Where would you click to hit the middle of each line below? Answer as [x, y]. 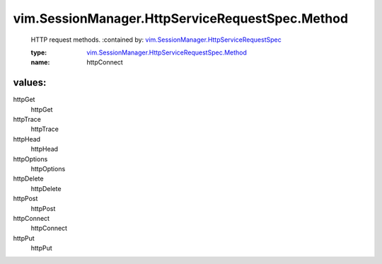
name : [40, 62]
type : [39, 52]
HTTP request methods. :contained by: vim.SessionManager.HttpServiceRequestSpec [156, 40]
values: [30, 82]
